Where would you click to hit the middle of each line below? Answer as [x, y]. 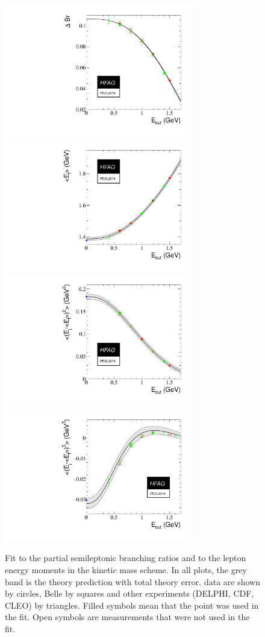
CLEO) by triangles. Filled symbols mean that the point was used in [132, 605]
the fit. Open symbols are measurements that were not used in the [127, 617]
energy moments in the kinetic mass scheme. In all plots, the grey [126, 570]
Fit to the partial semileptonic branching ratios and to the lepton [126, 558]
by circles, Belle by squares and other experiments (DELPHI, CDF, [129, 593]
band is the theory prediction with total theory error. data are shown [132, 581]
